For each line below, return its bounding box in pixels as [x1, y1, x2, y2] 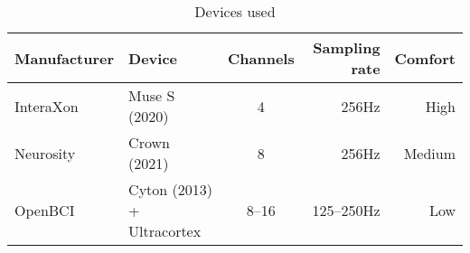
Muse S [128, 85, 175, 106]
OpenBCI [14, 200, 75, 220]
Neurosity [14, 142, 76, 164]
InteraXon [14, 95, 79, 117]
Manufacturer [14, 47, 115, 69]
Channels [227, 47, 295, 69]
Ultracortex [128, 220, 202, 241]
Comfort [394, 47, 456, 69]
